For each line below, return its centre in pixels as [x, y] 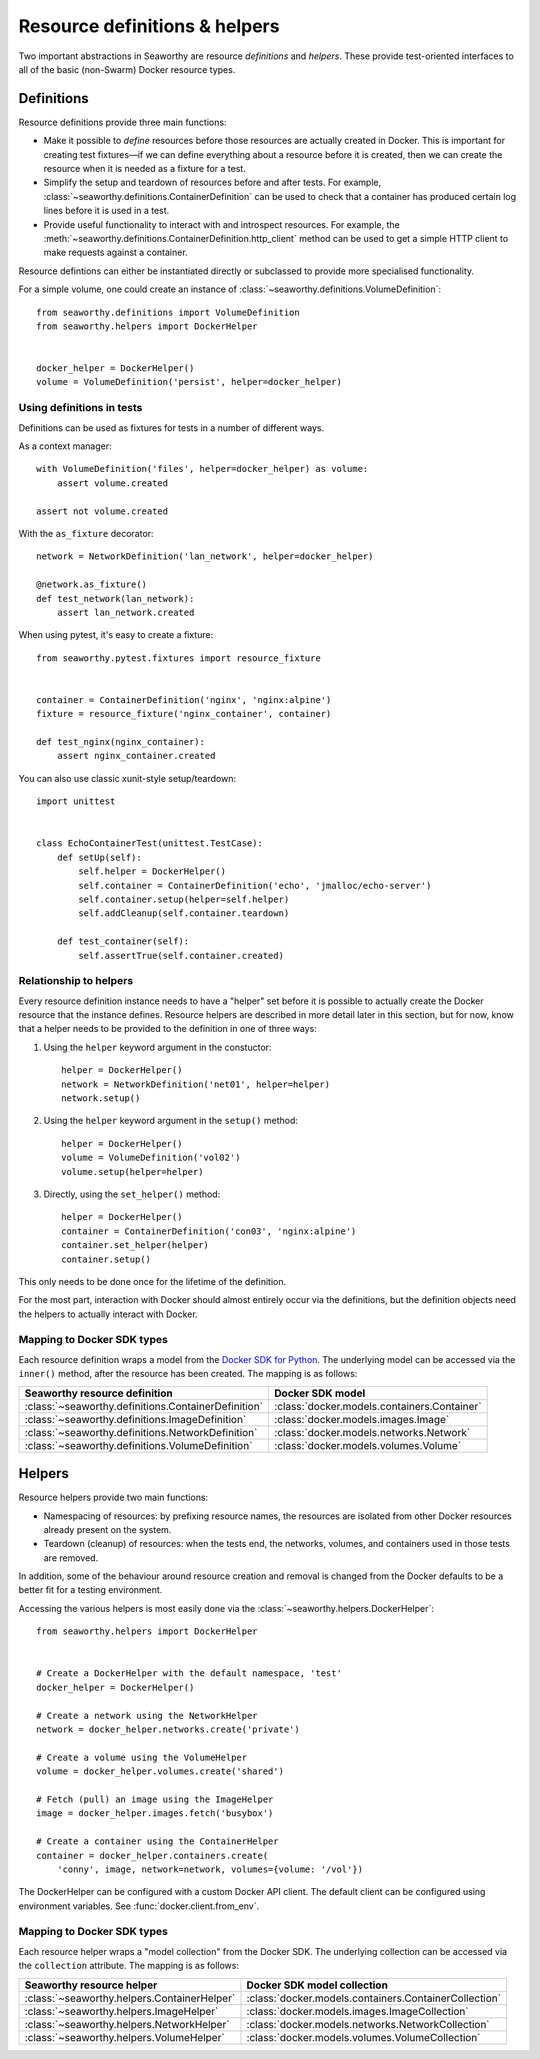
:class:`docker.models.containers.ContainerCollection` [374, 1998]
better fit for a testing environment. [90, 1590]
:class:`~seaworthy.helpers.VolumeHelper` [124, 2037]
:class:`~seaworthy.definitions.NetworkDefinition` [141, 1432]
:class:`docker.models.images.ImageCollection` [357, 2011]
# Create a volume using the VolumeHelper [142, 1757]
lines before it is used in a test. [106, 211]
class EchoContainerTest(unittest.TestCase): [150, 843]
